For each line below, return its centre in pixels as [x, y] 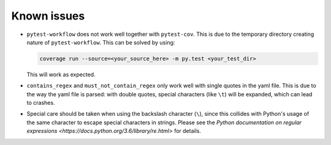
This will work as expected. [61, 74]
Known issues [48, 16]
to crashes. [41, 103]
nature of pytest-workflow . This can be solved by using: [101, 42]
